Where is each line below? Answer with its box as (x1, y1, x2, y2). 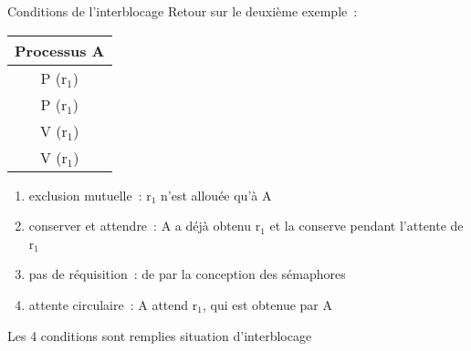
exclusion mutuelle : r (28, 185, 152, 204)
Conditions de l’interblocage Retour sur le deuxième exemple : (7, 2, 358, 20)
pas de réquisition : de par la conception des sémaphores (28, 264, 346, 284)
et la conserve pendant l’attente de (269, 216, 464, 235)
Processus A (15, 39, 105, 61)
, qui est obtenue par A (202, 294, 332, 314)
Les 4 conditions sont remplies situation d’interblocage (7, 325, 312, 345)
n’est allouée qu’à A (161, 185, 272, 204)
